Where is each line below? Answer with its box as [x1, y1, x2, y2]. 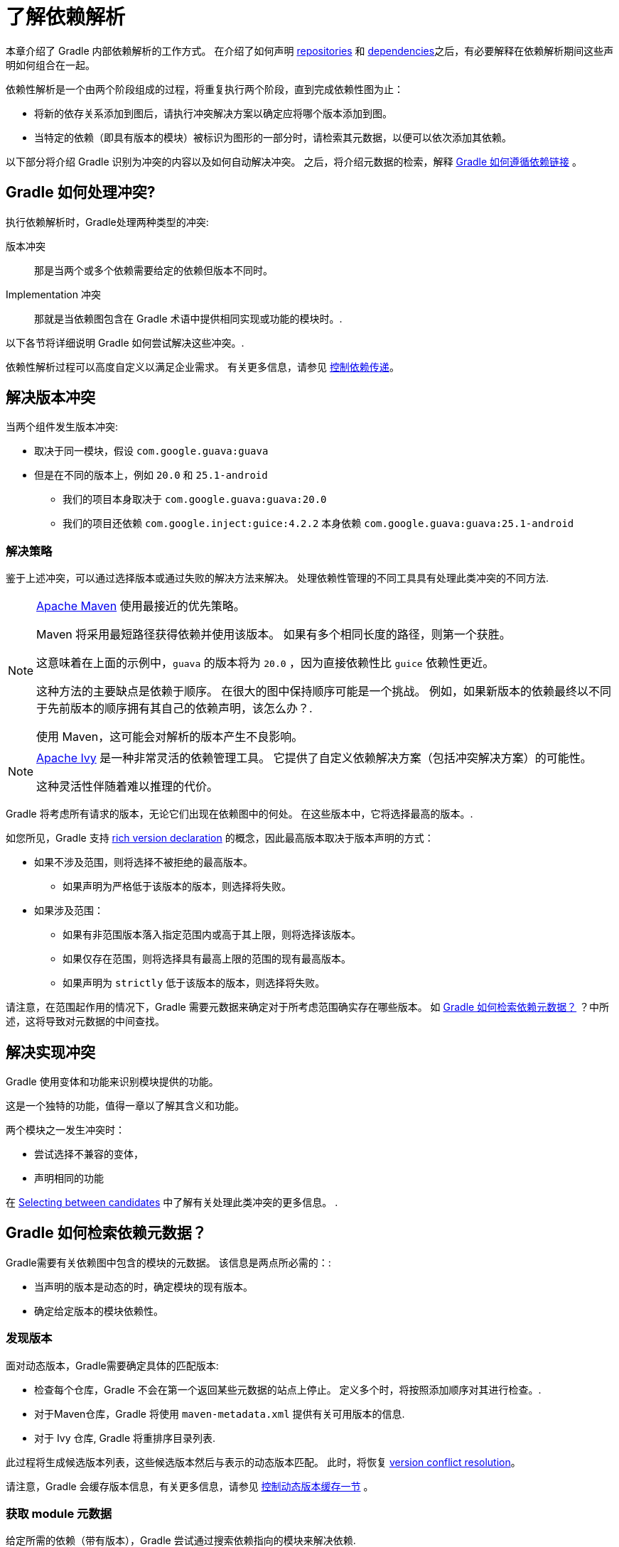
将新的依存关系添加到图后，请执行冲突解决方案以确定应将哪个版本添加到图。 [34, 107, 392, 119]
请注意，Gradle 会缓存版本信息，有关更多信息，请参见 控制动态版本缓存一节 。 [6, 1480, 374, 1492]
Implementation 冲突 [6, 288, 101, 300]
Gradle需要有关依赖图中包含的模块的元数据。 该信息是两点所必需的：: [6, 1256, 331, 1269]
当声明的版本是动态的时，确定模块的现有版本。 [34, 1280, 253, 1293]
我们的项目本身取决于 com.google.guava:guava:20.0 [63, 493, 327, 506]
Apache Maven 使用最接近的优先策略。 [36, 599, 245, 614]
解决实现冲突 [6, 1043, 95, 1061]
